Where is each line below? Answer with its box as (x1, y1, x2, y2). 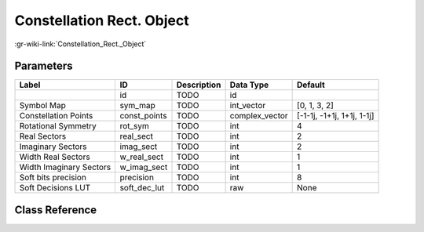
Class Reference (14, 203, 97, 216)
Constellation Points (19, 111, 93, 121)
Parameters (14, 60, 73, 73)
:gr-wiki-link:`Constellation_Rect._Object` (14, 39, 147, 49)
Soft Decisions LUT (19, 183, 91, 194)
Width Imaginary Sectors (19, 161, 111, 172)
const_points (119, 111, 168, 121)
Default (297, 79, 325, 90)
